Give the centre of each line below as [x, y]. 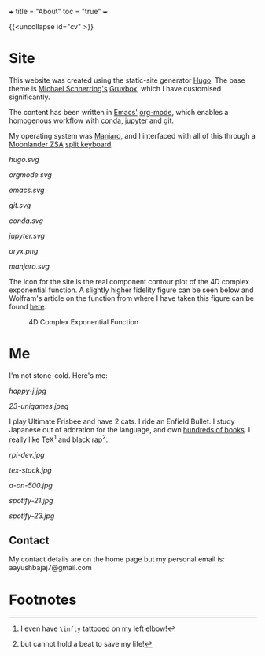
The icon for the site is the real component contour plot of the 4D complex [129, 281]
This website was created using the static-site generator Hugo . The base [127, 80]
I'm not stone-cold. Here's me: [59, 375]
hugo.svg [24, 159]
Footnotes [43, 600]
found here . [28, 306]
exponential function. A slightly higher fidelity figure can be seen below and [131, 290]
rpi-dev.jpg [27, 454]
